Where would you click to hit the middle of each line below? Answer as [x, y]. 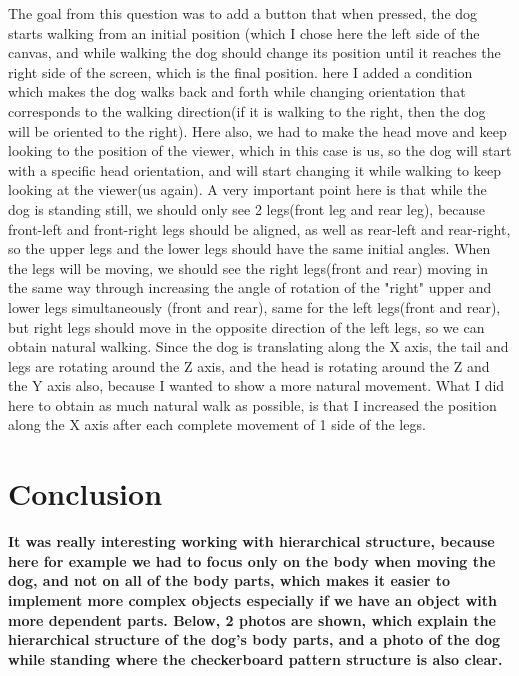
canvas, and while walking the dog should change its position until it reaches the [254, 52]
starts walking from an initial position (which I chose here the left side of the [244, 32]
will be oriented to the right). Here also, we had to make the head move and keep [257, 130]
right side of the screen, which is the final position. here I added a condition [240, 71]
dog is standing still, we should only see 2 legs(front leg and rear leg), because [247, 208]
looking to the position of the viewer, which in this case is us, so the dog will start [260, 150]
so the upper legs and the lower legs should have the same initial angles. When [249, 248]
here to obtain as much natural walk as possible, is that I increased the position [252, 404]
